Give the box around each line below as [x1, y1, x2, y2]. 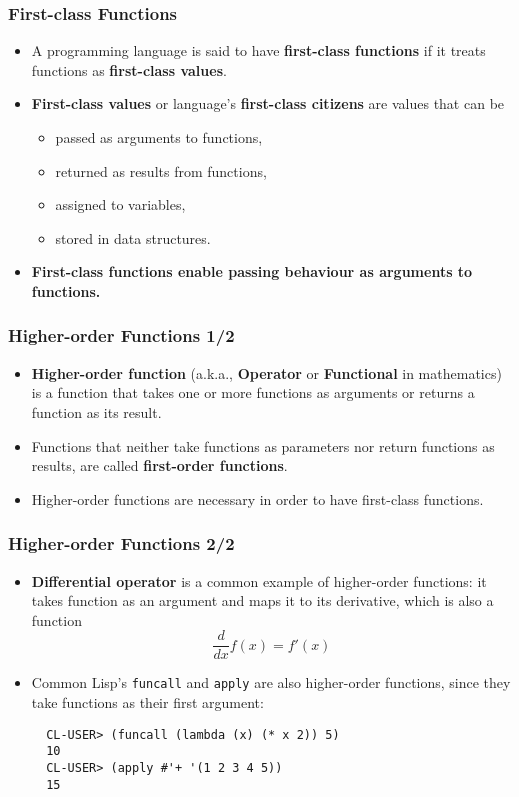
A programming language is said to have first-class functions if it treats [31, 40, 486, 61]
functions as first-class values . [31, 59, 227, 80]
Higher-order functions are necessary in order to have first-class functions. [31, 488, 484, 509]
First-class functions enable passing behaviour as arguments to [31, 261, 473, 282]
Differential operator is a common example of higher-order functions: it [31, 570, 487, 591]
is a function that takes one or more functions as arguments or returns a [31, 382, 475, 403]
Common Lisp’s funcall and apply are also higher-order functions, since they [31, 672, 511, 693]
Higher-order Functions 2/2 [8, 531, 235, 556]
